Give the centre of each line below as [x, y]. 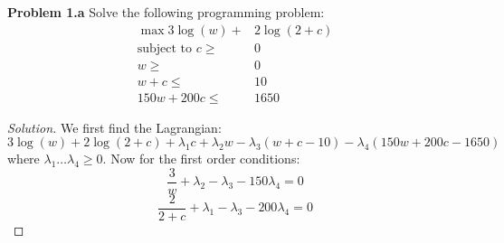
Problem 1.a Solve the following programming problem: [166, 12]
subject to [165, 48]
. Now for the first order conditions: [201, 159]
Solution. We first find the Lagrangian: [114, 127]
